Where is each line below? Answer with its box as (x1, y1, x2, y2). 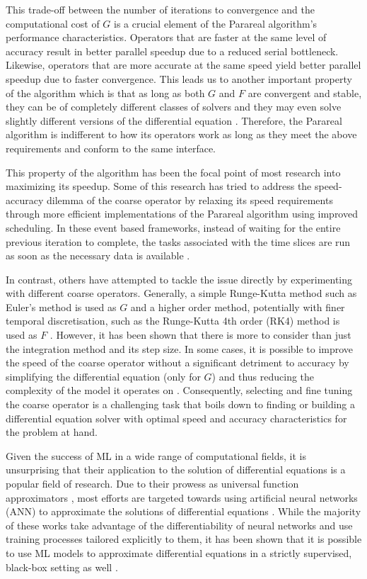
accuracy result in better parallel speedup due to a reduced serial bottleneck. (6, 43, 339, 58)
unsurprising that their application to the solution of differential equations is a (6, 462, 346, 477)
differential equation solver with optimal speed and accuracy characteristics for (6, 410, 347, 425)
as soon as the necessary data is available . (6, 248, 190, 263)
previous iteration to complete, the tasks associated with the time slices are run (6, 234, 351, 249)
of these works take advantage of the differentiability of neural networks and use (6, 517, 353, 532)
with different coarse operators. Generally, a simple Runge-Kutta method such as (6, 286, 357, 300)
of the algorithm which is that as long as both (6, 85, 205, 100)
